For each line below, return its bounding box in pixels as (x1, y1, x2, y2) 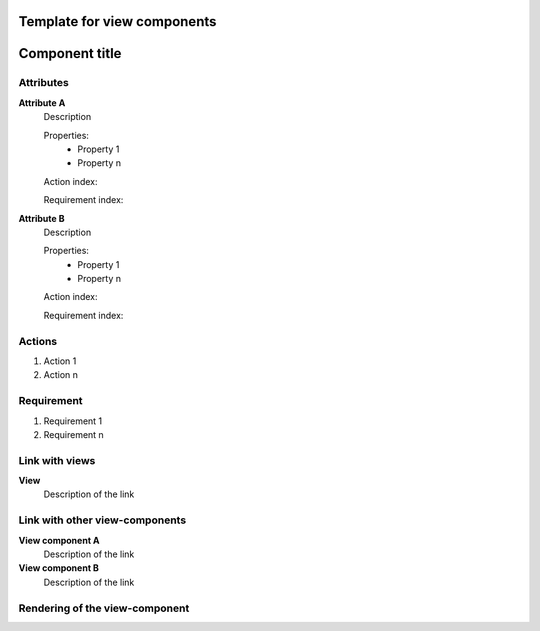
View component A (18, 534, 100, 546)
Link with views (18, 453, 96, 467)
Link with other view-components (18, 513, 187, 527)
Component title (18, 45, 122, 62)
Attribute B (18, 212, 65, 224)
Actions (18, 334, 58, 348)
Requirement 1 (43, 415, 103, 427)
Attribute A (18, 96, 66, 109)
